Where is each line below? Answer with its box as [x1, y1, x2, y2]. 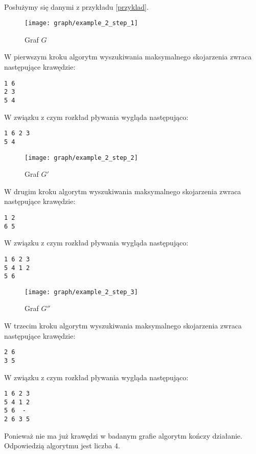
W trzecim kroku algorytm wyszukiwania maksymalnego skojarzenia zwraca [4, 320, 242, 331]
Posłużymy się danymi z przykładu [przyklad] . [4, 1, 149, 12]
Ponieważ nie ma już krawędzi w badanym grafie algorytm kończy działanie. [4, 430, 243, 441]
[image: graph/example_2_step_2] [25, 154, 138, 161]
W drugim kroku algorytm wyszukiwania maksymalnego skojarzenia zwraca [4, 185, 241, 196]
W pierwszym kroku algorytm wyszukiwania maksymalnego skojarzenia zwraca [4, 51, 252, 62]
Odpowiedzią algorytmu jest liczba [4, 440, 112, 451]
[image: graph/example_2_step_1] [25, 19, 138, 27]
